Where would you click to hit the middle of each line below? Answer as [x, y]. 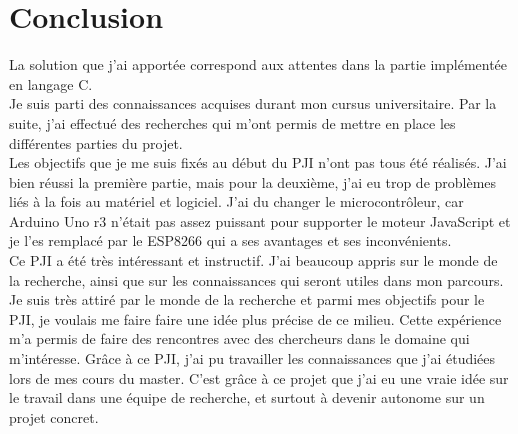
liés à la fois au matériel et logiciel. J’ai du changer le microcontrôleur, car [236, 201]
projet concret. [54, 416]
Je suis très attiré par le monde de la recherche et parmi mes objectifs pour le [247, 299]
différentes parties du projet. [96, 142]
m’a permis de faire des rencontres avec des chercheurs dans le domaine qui [239, 338]
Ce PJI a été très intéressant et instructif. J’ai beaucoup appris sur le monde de [253, 260]
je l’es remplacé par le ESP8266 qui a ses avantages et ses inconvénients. [230, 240]
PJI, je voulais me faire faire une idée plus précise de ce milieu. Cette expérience [255, 318]
